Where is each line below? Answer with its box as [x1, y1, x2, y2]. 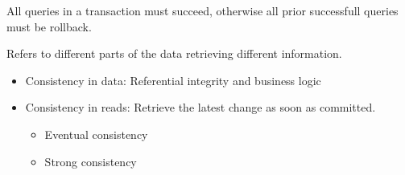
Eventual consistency [44, 125, 148, 142]
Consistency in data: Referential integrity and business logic [25, 71, 321, 88]
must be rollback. [6, 18, 92, 35]
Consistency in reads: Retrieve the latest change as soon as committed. [25, 99, 376, 116]
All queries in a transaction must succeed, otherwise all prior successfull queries [6, 2, 399, 18]
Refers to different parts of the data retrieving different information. [6, 45, 342, 62]
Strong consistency [44, 153, 137, 169]
